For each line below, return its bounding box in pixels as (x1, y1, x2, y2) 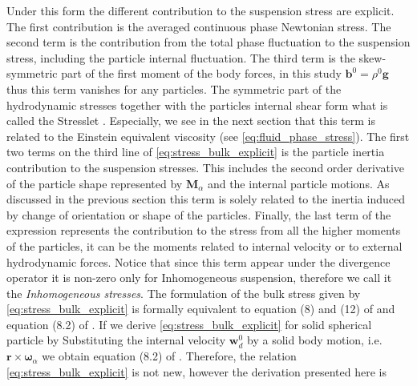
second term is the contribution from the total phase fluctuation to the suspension (6, 34, 411, 50)
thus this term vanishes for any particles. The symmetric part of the (6, 80, 342, 97)
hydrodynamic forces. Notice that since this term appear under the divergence (6, 253, 391, 270)
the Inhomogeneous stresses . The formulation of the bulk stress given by (6, 284, 361, 301)
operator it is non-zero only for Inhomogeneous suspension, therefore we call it (6, 269, 392, 286)
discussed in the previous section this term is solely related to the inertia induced (6, 191, 405, 207)
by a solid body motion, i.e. (247, 332, 383, 348)
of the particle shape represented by (6, 175, 183, 191)
